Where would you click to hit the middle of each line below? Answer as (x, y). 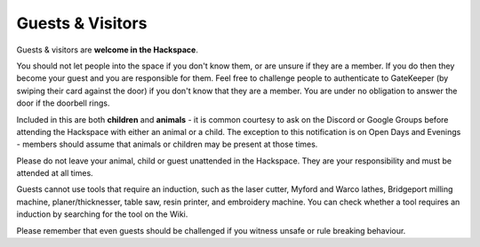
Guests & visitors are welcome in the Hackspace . (108, 50)
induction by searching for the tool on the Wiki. (102, 214)
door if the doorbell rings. (63, 103)
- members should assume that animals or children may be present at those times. (167, 144)
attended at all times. (55, 173)
